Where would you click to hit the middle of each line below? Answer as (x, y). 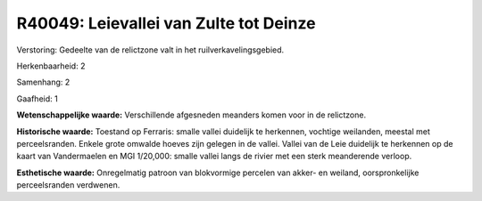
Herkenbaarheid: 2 (51, 66)
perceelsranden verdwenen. (68, 185)
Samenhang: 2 (43, 82)
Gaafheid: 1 (37, 99)
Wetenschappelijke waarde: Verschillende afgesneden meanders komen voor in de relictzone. (191, 115)
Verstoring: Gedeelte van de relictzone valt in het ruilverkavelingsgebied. (150, 50)
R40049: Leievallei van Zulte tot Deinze (166, 23)
